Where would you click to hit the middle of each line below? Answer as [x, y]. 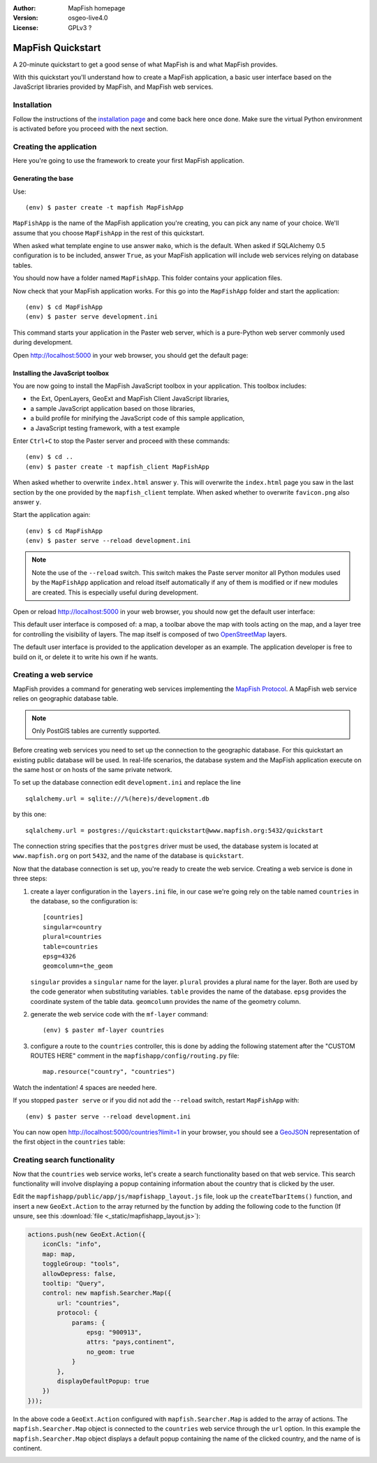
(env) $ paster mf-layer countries [104, 1030]
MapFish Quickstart [57, 48]
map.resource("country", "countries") [109, 1072]
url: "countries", [88, 1303]
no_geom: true [111, 1352]
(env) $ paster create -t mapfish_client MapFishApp [117, 467]
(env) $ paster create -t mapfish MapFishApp [105, 207]
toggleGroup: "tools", [81, 1264]
